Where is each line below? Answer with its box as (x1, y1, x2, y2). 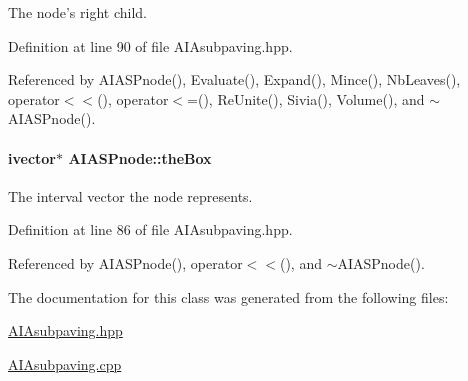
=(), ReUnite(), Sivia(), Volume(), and (187, 88, 425, 109)
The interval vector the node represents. (8, 185, 253, 206)
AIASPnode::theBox (68, 147, 212, 168)
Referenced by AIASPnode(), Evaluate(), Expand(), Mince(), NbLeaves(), (8, 69, 461, 90)
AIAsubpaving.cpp (8, 353, 122, 374)
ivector (8, 147, 56, 168)
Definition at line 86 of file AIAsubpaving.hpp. (8, 219, 293, 240)
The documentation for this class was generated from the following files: (8, 286, 449, 307)
